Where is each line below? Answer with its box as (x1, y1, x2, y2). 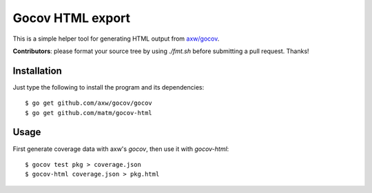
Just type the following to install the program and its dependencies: (12, 83, 205, 91)
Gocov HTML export (12, 10, 131, 26)
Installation (12, 65, 62, 77)
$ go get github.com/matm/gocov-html (25, 109, 153, 116)
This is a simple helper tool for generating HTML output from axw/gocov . (12, 34, 220, 43)
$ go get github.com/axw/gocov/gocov (25, 99, 153, 107)
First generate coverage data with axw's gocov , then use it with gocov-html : (12, 145, 229, 153)
